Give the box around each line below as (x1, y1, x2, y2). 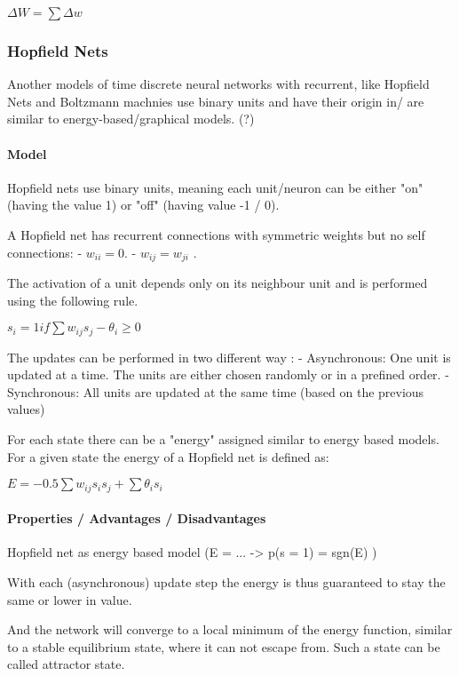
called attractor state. (7, 655, 125, 673)
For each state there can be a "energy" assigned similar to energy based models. (7, 430, 439, 449)
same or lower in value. (7, 590, 132, 608)
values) (7, 400, 45, 418)
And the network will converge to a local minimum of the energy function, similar (7, 620, 453, 639)
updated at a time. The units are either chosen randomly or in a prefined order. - (7, 365, 449, 384)
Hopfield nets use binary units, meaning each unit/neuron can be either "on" (7, 178, 423, 196)
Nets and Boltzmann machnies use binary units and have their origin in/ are (7, 91, 424, 110)
